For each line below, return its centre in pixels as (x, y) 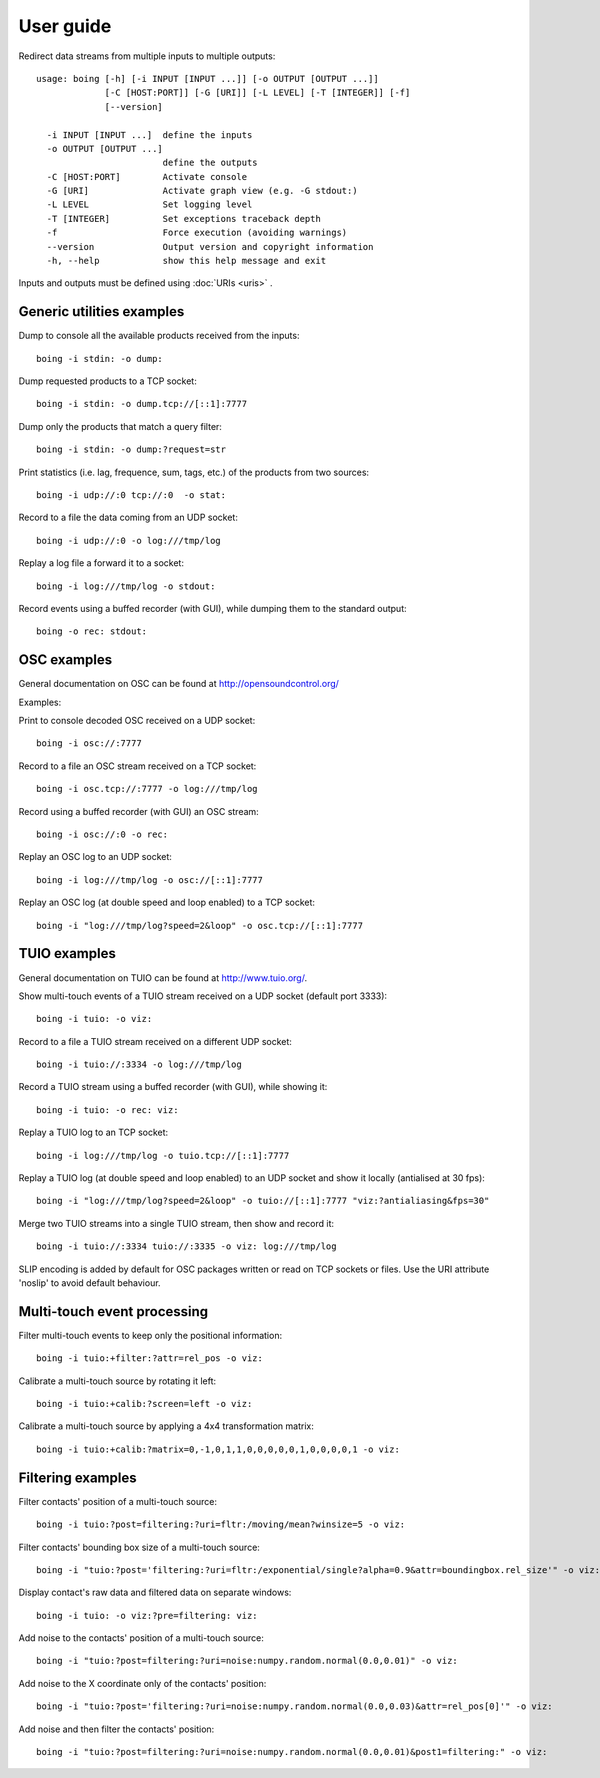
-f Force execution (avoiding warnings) (197, 233)
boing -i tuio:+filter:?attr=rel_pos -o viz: (150, 1358)
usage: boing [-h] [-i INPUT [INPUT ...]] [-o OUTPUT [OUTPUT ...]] (207, 78)
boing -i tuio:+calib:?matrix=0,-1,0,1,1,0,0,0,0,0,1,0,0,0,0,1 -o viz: (218, 1449)
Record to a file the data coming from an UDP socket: (128, 517)
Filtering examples (77, 1477)
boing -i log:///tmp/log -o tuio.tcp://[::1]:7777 (163, 1155)
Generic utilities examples (101, 311)
